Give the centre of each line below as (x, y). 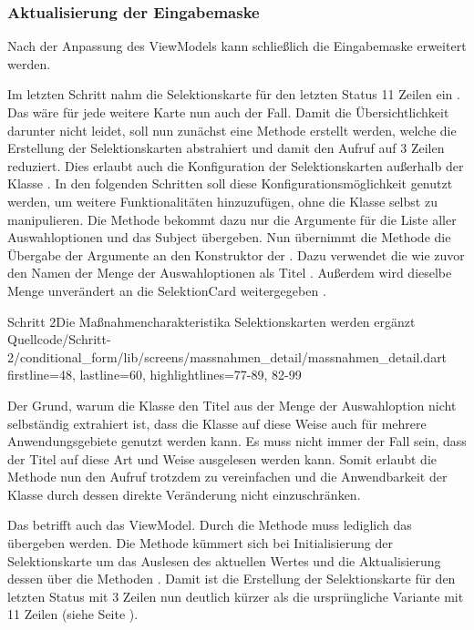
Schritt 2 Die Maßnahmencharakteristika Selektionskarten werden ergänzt (211, 321)
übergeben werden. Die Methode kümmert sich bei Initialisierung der (200, 543)
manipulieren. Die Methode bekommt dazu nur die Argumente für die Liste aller (232, 219)
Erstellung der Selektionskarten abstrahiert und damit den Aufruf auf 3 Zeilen (226, 148)
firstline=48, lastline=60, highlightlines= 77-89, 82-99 (155, 375)
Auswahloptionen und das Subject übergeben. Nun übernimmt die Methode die (229, 237)
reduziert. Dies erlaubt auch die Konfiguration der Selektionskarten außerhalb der (236, 165)
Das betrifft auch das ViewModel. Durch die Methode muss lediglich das (210, 525)
